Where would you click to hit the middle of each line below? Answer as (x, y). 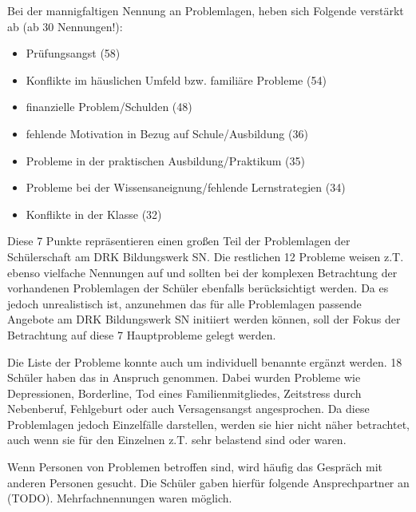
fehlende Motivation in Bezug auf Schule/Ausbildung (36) (167, 133)
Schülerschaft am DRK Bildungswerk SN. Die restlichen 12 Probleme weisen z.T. (206, 256)
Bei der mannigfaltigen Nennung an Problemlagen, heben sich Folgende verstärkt (206, 10)
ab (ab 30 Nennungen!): (65, 26)
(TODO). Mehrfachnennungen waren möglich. (120, 498)
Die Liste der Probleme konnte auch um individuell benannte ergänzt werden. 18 (205, 361)
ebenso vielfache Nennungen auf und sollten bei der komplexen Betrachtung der (202, 272)
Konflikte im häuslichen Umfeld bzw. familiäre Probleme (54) (176, 79)
